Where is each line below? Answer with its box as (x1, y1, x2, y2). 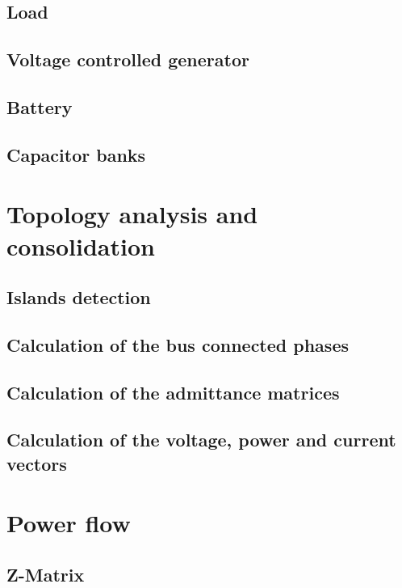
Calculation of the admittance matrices (6, 379, 340, 404)
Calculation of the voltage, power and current (6, 427, 396, 452)
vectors (6, 451, 67, 476)
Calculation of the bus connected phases (6, 332, 349, 357)
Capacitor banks (6, 142, 146, 167)
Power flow (6, 506, 131, 539)
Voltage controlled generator (6, 47, 249, 72)
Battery (6, 94, 73, 119)
